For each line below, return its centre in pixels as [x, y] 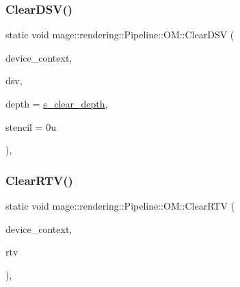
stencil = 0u [31, 126]
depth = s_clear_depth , [57, 103]
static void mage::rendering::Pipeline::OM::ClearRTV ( [120, 205]
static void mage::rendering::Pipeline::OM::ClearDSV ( [120, 35]
